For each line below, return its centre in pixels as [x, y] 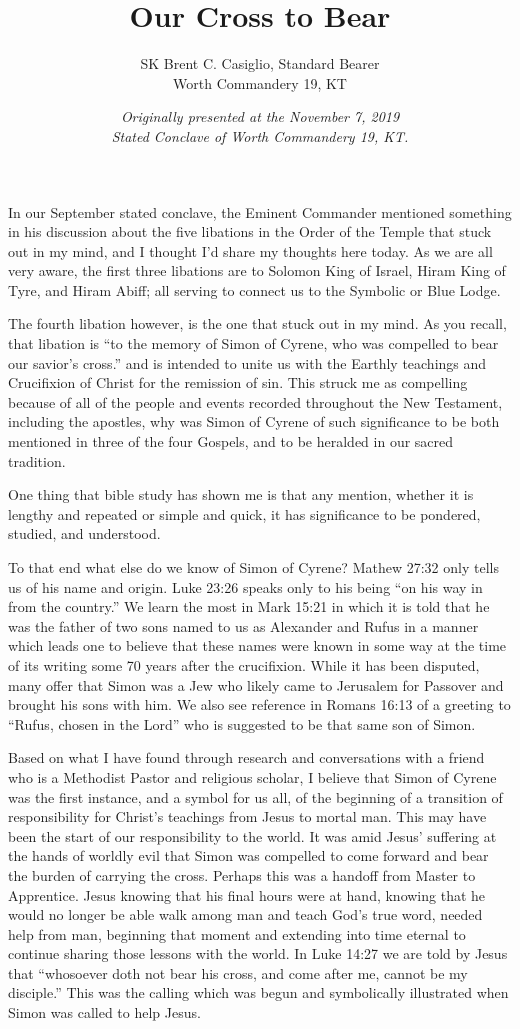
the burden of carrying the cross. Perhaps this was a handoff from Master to [242, 874]
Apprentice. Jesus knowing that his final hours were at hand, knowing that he [247, 894]
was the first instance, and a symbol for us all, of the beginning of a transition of [255, 796]
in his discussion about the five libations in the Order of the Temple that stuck [250, 231]
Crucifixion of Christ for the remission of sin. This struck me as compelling [238, 382]
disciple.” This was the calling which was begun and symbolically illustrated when [258, 992]
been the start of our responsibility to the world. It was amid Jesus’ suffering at [252, 835]
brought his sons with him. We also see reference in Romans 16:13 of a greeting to [259, 704]
